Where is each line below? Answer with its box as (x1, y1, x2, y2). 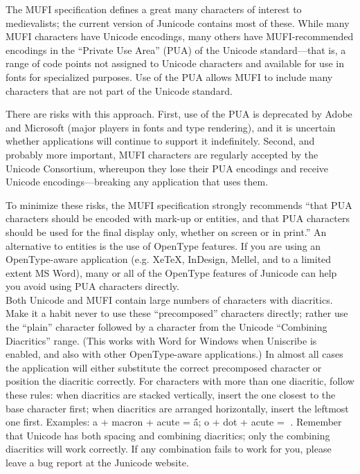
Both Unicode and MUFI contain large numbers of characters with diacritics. (6, 292, 333, 307)
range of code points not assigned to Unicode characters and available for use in (6, 56, 344, 71)
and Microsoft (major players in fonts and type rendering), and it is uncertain (6, 120, 336, 134)
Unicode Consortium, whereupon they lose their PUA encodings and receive (6, 161, 329, 175)
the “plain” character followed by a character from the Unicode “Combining (6, 320, 327, 334)
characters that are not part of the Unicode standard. (6, 83, 233, 98)
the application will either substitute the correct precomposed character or (6, 360, 322, 374)
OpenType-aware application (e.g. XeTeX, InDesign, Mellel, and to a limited (6, 252, 332, 266)
